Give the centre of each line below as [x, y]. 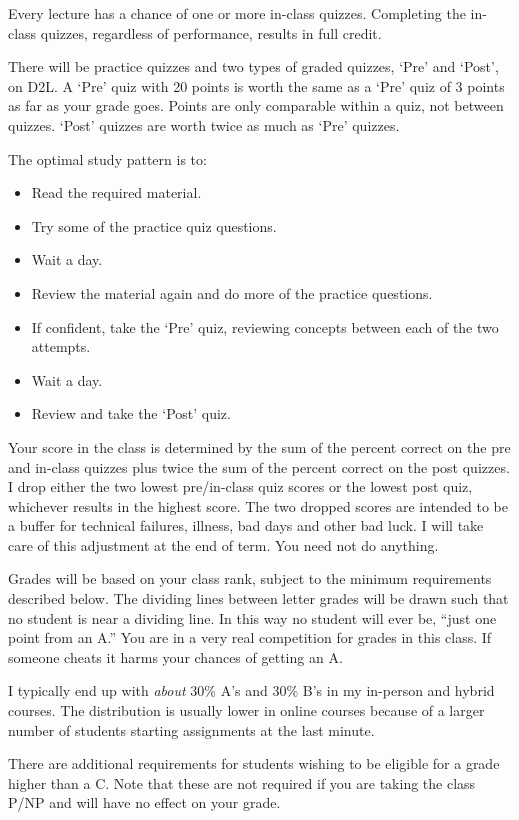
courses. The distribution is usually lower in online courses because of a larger [246, 710]
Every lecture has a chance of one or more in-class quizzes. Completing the [237, 13]
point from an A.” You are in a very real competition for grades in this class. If [250, 637]
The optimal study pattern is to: [107, 158]
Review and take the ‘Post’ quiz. [131, 413]
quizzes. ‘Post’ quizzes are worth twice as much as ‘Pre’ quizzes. [204, 124]
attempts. [61, 346]
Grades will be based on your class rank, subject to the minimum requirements [250, 578]
